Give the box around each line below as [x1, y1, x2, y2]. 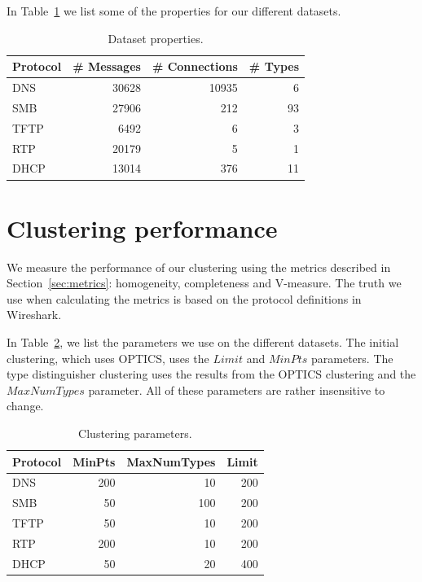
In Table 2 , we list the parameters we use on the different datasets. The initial [7, 334, 399, 350]
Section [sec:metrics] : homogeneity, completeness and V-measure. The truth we [7, 274, 402, 291]
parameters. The [311, 349, 393, 366]
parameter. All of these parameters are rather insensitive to [88, 381, 385, 398]
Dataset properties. [108, 29, 204, 46]
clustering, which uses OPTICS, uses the [7, 349, 209, 366]
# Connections [152, 58, 238, 75]
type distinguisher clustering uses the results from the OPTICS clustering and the [7, 365, 416, 383]
